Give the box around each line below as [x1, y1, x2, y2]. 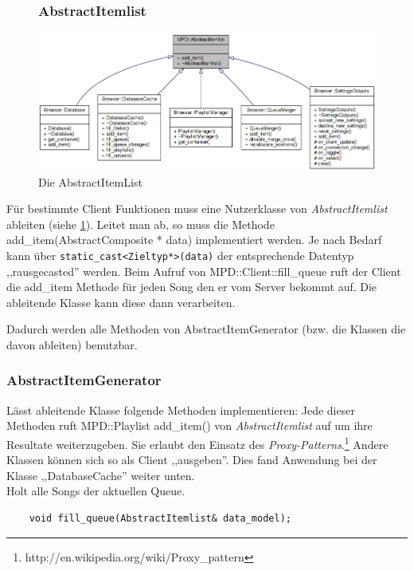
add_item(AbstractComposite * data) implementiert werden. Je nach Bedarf [6, 231, 382, 248]
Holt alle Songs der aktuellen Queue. [6, 482, 186, 499]
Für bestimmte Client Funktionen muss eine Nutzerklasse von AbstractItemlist [6, 200, 388, 217]
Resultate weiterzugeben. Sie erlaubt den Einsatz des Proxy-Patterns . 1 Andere [6, 433, 389, 452]
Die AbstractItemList [38, 173, 143, 190]
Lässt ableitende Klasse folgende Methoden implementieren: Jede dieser [6, 401, 355, 418]
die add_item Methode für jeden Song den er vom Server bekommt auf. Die [6, 278, 377, 295]
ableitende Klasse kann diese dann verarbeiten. [6, 293, 236, 310]
